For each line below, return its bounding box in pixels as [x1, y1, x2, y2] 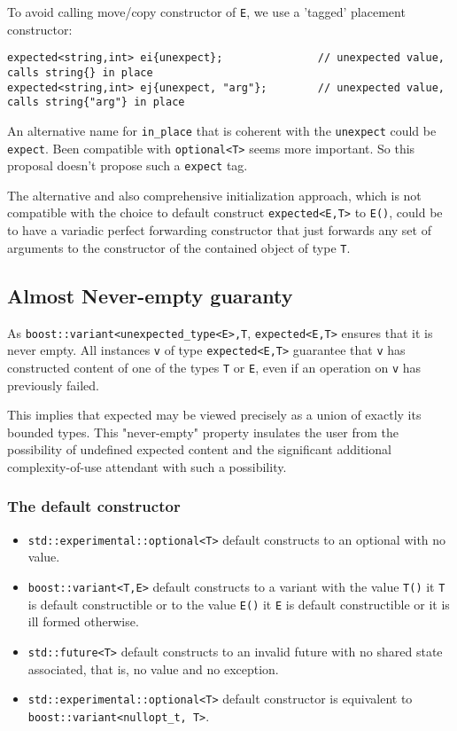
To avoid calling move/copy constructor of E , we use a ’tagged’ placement [7, 3, 406, 20]
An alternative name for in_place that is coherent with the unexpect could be [7, 121, 437, 139]
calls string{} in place [7, 66, 153, 79]
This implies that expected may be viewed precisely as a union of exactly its [7, 405, 422, 424]
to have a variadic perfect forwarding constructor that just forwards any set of [7, 221, 431, 240]
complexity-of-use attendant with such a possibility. [7, 457, 287, 476]
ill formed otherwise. [27, 612, 139, 631]
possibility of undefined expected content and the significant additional [7, 440, 391, 459]
